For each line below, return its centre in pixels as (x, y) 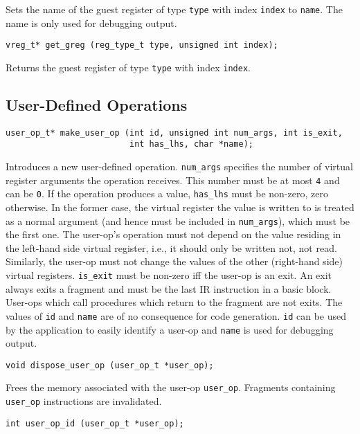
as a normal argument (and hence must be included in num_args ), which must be (178, 220)
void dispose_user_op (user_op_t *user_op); (110, 365)
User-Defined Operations (97, 104)
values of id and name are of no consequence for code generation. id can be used (176, 315)
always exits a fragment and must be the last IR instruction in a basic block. (169, 288)
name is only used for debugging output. (91, 22)
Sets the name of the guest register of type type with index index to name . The (174, 9)
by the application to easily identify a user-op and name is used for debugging (170, 329)
